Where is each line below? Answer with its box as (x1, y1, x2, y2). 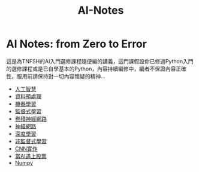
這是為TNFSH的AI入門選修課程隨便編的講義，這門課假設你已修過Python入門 (6, 57, 194, 64)
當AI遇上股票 (14, 152, 47, 159)
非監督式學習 (14, 137, 47, 145)
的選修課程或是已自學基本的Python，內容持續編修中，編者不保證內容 (6, 65, 176, 72)
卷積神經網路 (14, 115, 47, 122)
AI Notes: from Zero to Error (6, 37, 147, 51)
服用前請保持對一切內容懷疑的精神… (16, 72, 106, 79)
